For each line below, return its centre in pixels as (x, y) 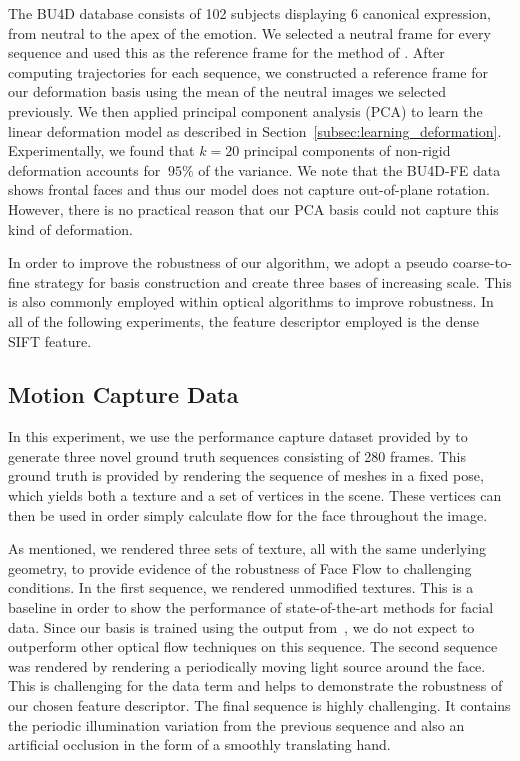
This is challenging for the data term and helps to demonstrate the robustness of (255, 685)
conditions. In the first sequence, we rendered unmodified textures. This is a (241, 587)
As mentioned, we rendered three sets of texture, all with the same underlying (247, 548)
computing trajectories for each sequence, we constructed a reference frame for (248, 71)
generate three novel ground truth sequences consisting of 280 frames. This (237, 455)
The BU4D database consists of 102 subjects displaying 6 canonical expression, (249, 13)
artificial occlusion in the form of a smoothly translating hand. (199, 744)
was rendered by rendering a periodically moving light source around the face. (247, 665)
